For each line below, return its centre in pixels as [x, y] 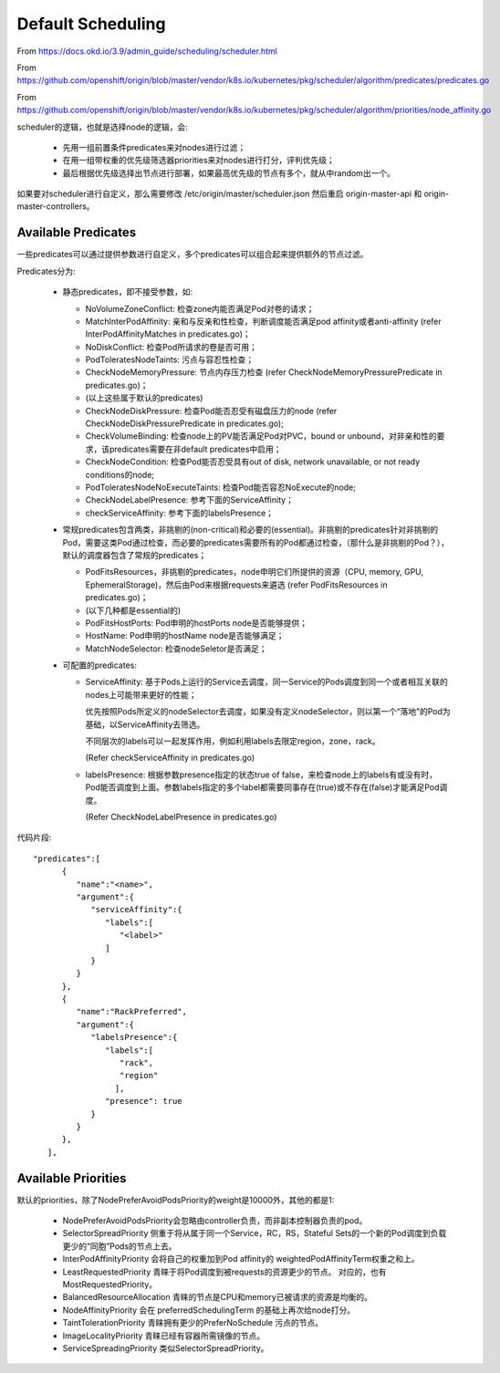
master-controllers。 [56, 206]
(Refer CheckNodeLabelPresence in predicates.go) [181, 817]
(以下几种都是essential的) [133, 610]
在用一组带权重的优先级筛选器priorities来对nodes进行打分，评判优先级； [198, 161]
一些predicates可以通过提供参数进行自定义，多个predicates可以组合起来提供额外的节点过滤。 [193, 255]
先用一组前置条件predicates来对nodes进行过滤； [154, 147]
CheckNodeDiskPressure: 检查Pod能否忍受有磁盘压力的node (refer [211, 411]
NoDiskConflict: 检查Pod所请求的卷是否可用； [171, 347]
